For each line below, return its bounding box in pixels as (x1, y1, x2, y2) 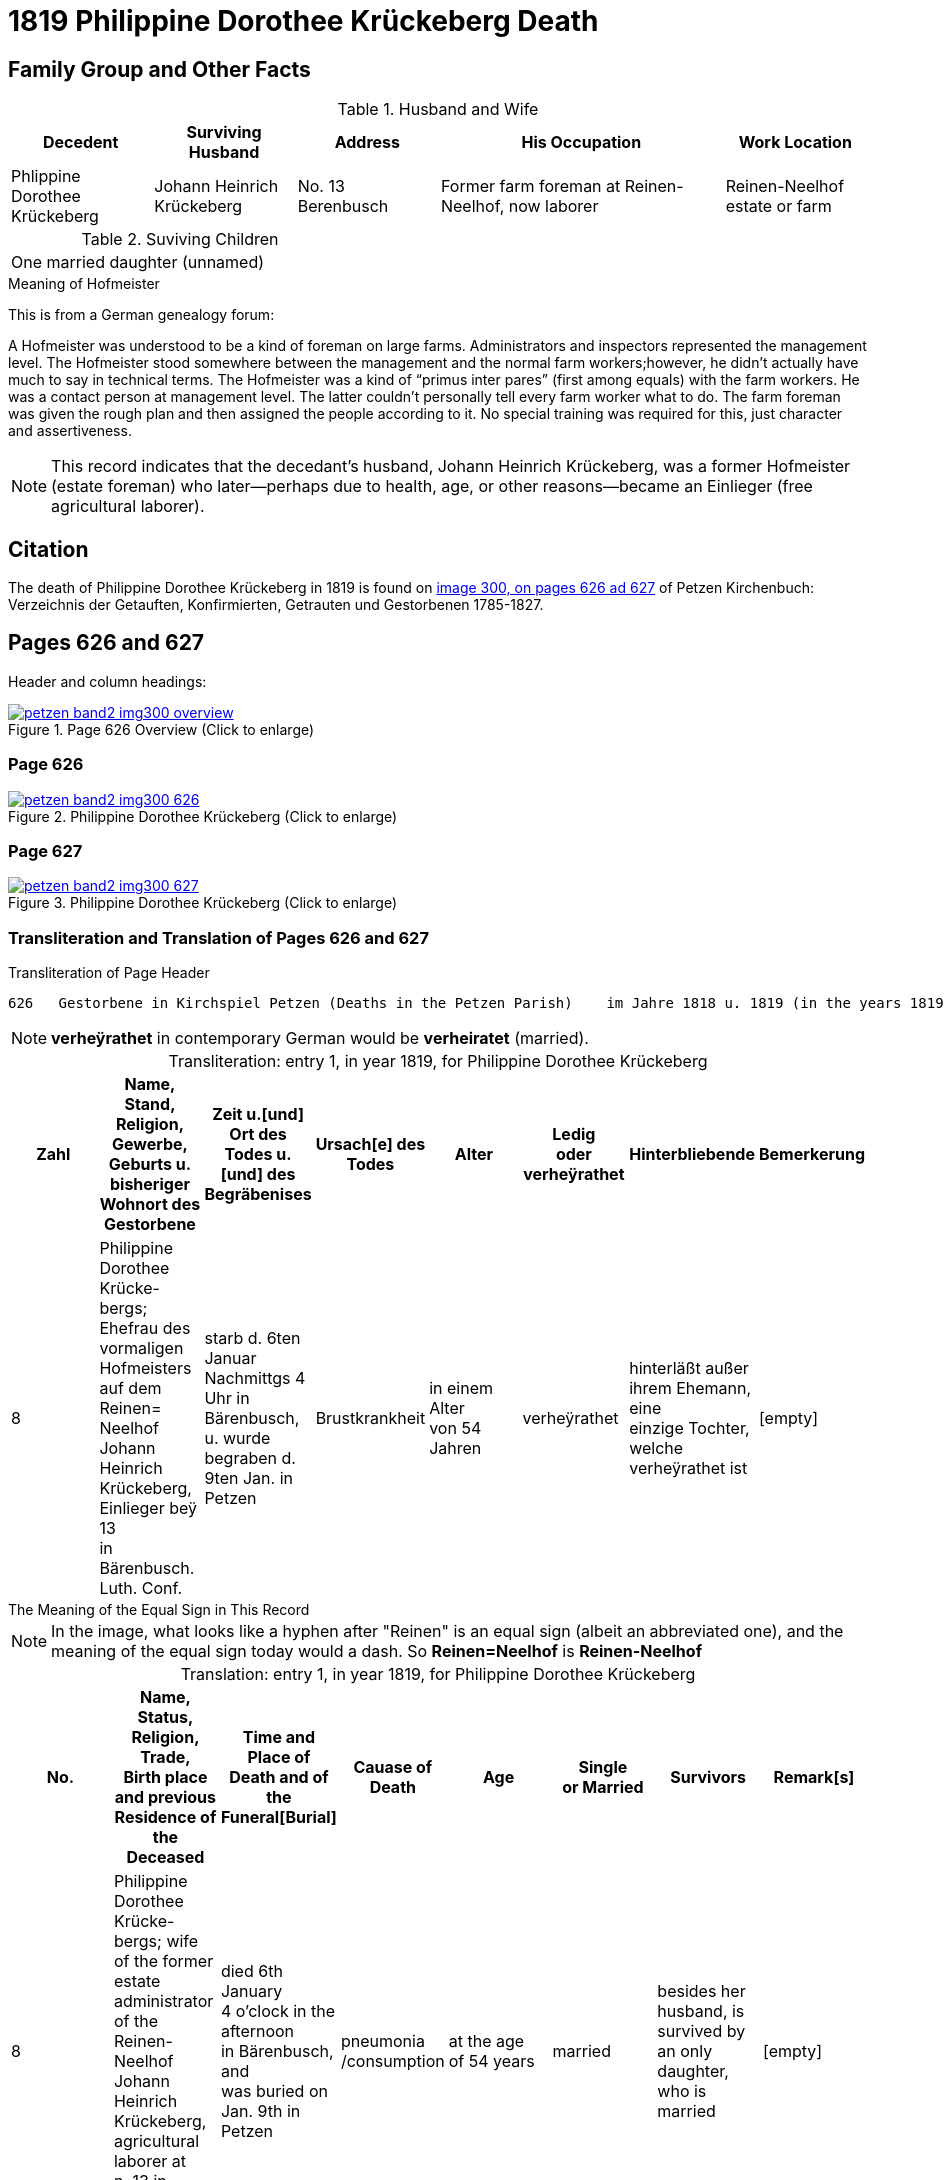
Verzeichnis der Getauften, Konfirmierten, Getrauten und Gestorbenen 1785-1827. (8, 596, 544, 614)
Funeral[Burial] (220, 1807, 337, 1828)
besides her (657, 1981, 746, 2002)
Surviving (186, 122, 262, 143)
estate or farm (725, 196, 832, 217)
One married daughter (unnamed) (11, 252, 265, 273)
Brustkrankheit (315, 1408, 426, 1429)
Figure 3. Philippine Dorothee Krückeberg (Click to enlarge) (8, 894, 398, 912)
